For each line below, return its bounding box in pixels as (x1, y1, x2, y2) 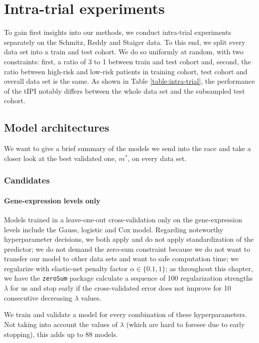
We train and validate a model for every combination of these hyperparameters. (4, 309, 247, 320)
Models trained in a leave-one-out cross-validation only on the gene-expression (4, 214, 243, 224)
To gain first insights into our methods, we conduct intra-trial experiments (4, 27, 231, 37)
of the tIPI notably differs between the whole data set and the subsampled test (4, 85, 245, 96)
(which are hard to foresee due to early (126, 319, 245, 329)
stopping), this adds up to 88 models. (4, 329, 118, 339)
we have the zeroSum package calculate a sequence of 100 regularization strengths (4, 273, 253, 283)
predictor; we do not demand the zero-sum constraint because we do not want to (4, 243, 251, 254)
